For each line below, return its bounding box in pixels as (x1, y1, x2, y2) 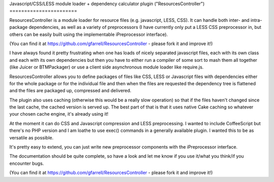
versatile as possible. (9, 134, 54, 140)
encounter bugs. (9, 160, 44, 166)
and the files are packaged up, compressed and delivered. (9, 88, 131, 94)
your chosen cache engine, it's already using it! (9, 111, 109, 117)
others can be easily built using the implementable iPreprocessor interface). (9, 31, 168, 38)
